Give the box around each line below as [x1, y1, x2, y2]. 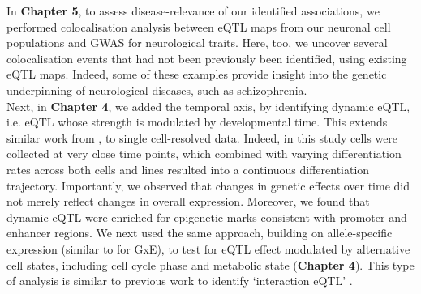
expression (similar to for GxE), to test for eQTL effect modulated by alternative [6, 240, 410, 257]
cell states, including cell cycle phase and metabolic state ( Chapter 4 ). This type [6, 256, 415, 273]
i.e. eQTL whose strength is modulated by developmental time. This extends [6, 113, 388, 130]
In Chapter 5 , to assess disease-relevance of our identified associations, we [6, 2, 380, 19]
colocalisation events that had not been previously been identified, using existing [6, 49, 407, 66]
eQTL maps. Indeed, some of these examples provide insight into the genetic [6, 66, 387, 83]
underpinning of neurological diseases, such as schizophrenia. [6, 81, 307, 98]
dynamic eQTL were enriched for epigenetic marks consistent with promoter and [6, 208, 407, 225]
